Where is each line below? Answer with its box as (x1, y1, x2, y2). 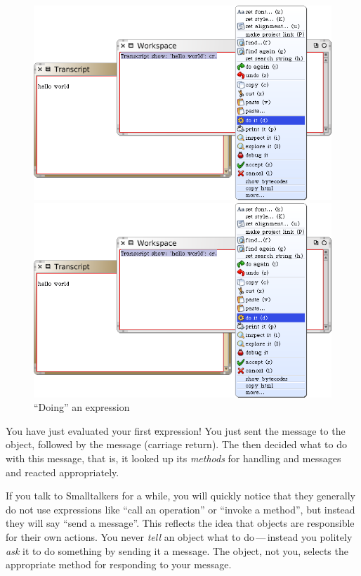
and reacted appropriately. (6, 464, 119, 479)
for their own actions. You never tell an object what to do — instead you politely (6, 529, 353, 544)
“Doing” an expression (34, 400, 130, 414)
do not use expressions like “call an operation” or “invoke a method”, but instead (6, 502, 355, 516)
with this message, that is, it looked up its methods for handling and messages (6, 451, 341, 465)
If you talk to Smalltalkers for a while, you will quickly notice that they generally (6, 488, 355, 503)
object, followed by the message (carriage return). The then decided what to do (6, 437, 348, 452)
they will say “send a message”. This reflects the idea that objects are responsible (6, 516, 355, 530)
